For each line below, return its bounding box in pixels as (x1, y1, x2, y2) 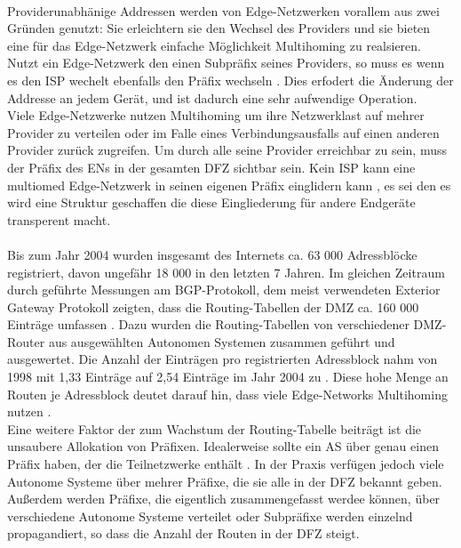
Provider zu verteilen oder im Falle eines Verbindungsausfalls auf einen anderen (7, 123, 440, 141)
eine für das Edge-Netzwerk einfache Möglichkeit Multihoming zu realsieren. (7, 36, 422, 54)
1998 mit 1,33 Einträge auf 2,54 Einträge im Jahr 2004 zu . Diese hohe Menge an (7, 367, 449, 386)
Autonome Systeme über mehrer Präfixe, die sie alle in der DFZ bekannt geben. (7, 471, 442, 490)
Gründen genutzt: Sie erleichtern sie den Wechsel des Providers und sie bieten (7, 19, 431, 37)
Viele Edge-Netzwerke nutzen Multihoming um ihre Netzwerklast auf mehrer (7, 106, 425, 125)
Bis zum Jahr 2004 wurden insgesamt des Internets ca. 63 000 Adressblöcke (7, 245, 417, 263)
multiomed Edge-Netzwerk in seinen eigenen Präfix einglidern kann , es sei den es (7, 175, 451, 194)
